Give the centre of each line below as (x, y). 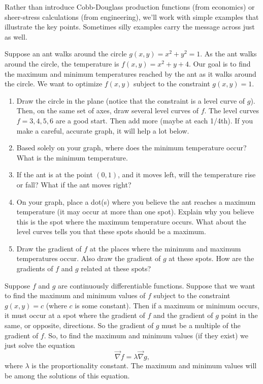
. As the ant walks (228, 54)
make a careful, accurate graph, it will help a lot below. (103, 130)
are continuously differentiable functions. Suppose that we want (157, 285)
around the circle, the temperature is (62, 63)
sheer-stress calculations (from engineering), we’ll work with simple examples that (132, 17)
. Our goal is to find (220, 63)
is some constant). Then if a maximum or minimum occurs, (167, 305)
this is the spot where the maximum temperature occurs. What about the (131, 221)
